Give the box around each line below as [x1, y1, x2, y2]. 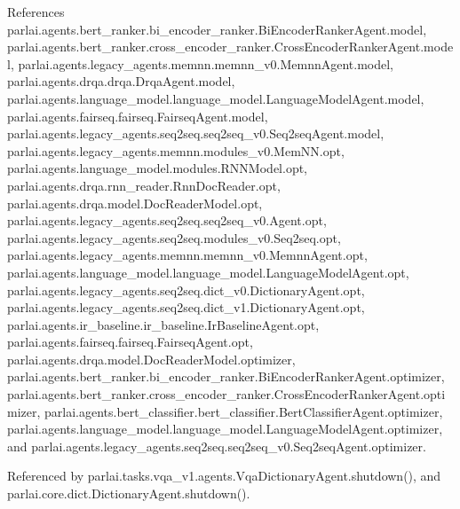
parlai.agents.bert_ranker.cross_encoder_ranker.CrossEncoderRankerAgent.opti [7, 385, 446, 403]
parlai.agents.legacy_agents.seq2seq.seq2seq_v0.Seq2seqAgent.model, [7, 124, 385, 143]
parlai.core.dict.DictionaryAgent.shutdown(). [7, 484, 250, 503]
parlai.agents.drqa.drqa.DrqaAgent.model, [7, 72, 235, 90]
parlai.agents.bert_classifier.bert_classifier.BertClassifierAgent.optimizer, [44, 402, 443, 420]
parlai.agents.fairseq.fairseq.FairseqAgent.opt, [7, 333, 253, 351]
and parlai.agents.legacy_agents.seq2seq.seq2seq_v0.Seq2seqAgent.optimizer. [7, 436, 426, 455]
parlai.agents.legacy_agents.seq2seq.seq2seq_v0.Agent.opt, [7, 211, 327, 230]
